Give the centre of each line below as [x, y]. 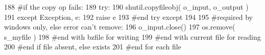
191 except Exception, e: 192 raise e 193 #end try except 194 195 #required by [128, 17]
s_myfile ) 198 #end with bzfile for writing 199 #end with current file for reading [132, 36]
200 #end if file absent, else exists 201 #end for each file [93, 47]
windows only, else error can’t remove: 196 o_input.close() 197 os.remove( [120, 27]
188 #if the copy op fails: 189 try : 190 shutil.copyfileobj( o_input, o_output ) [126, 7]
